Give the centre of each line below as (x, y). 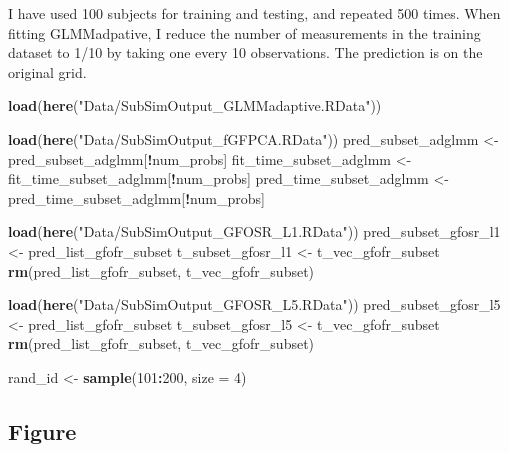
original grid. (47, 71)
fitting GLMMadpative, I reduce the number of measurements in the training (244, 32)
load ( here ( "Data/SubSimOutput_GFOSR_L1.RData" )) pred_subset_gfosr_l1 (254, 231)
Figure (42, 430)
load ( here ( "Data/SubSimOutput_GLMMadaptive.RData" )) (195, 105)
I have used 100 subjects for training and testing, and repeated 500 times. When (254, 13)
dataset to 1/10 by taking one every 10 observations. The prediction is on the (245, 52)
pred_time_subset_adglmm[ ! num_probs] (136, 197)
